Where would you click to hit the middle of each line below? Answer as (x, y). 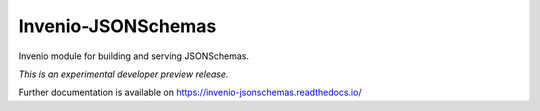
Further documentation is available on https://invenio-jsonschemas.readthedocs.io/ (190, 92)
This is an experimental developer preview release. (123, 74)
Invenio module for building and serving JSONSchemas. (134, 56)
